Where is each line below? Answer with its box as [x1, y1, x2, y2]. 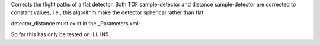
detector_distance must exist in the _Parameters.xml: [11, 20, 140, 27]
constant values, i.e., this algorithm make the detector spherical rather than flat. [11, 9, 206, 16]
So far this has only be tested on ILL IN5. [11, 31, 110, 38]
